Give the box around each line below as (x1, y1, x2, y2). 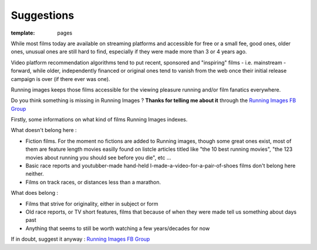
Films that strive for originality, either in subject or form (25, 200, 158, 207)
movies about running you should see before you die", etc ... (25, 154, 171, 161)
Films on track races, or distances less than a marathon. (25, 178, 161, 185)
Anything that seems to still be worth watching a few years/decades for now (25, 225, 210, 232)
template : (11, 29, 35, 36)
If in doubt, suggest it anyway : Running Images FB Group (11, 235, 150, 243)
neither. (25, 170, 44, 177)
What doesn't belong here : (11, 127, 77, 134)
